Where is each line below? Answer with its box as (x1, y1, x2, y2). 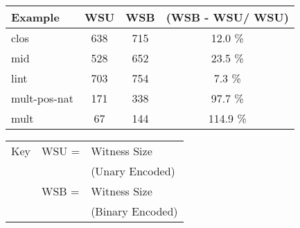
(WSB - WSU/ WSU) (166, 9, 289, 25)
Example (11, 9, 60, 25)
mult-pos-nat (11, 90, 73, 106)
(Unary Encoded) (91, 163, 175, 179)
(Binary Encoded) (91, 203, 178, 219)
